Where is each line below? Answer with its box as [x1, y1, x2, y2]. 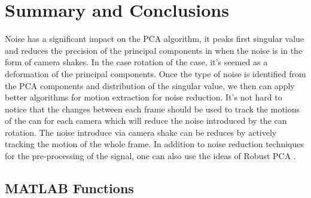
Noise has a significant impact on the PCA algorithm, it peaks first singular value [5, 32, 304, 45]
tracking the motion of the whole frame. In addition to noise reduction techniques [5, 138, 304, 150]
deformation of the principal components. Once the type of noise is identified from [5, 67, 306, 80]
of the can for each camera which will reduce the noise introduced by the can [5, 114, 287, 127]
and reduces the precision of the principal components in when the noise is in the [5, 44, 303, 56]
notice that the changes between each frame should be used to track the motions [5, 102, 300, 115]
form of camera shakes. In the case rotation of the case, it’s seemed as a [5, 56, 268, 68]
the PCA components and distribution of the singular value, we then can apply [5, 79, 295, 92]
